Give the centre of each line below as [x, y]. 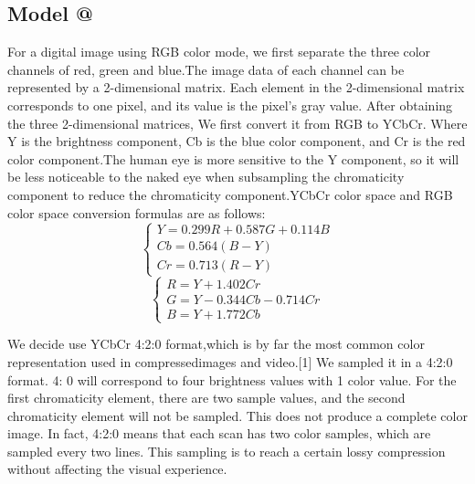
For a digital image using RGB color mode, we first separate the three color [219, 52]
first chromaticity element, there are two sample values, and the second [206, 398]
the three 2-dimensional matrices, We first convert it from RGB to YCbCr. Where [237, 123]
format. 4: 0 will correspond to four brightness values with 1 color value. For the [232, 379]
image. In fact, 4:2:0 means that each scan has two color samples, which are [219, 433]
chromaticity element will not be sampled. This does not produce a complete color [237, 415]
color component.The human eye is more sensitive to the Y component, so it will [233, 158]
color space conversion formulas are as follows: [137, 212]
